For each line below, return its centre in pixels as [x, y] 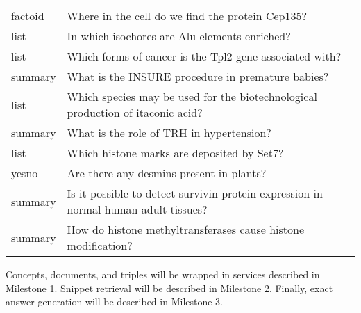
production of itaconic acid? [135, 112]
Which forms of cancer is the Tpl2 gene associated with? [204, 56]
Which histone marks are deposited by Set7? [175, 153]
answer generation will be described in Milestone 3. [115, 302]
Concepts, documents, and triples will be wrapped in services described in [163, 274]
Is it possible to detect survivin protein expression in [195, 193]
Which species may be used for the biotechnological [192, 96]
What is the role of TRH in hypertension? [169, 133]
